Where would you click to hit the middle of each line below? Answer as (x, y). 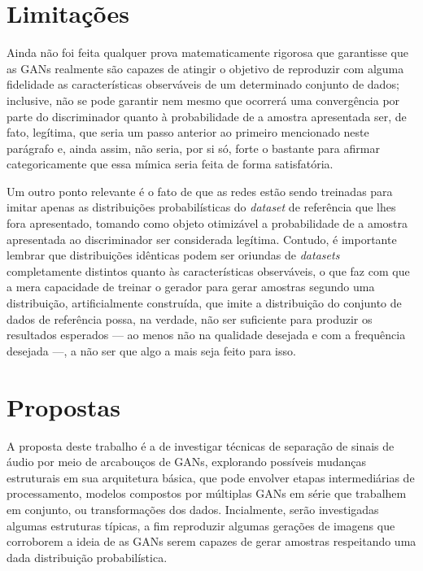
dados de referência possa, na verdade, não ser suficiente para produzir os (190, 318)
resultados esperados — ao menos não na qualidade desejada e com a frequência (206, 335)
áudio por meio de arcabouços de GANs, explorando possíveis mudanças (187, 462)
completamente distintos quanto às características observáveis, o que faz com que (208, 270)
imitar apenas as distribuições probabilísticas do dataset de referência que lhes (201, 207)
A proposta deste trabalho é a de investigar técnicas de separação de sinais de (201, 445)
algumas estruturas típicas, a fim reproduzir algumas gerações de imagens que (201, 525)
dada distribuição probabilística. (87, 557)
